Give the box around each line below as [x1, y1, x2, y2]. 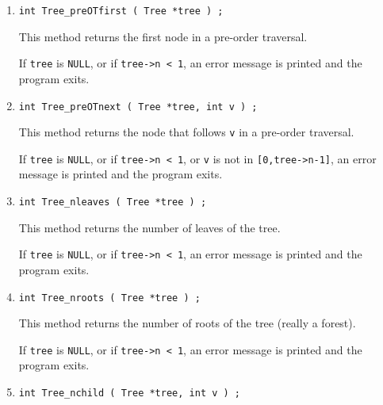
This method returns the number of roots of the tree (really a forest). [18, 315, 356, 331]
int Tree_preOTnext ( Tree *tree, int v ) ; [18, 101, 258, 113]
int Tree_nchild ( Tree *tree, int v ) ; [18, 388, 240, 399]
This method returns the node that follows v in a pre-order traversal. [18, 124, 354, 140]
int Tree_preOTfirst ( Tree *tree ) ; [18, 6, 224, 17]
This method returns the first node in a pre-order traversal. [18, 28, 308, 44]
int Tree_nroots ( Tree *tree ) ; [18, 292, 201, 304]
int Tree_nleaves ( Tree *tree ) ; [18, 197, 207, 208]
